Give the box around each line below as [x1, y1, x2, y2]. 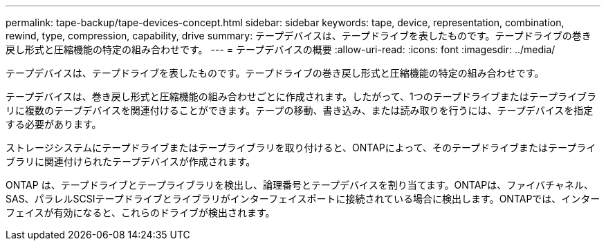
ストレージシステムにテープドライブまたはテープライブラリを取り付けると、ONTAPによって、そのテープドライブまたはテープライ [6, 142, 596, 153]
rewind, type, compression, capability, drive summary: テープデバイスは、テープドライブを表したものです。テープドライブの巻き [6, 30, 591, 41]
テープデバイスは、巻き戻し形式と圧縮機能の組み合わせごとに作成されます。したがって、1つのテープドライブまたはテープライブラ [6, 91, 596, 102]
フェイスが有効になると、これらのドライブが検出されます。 [6, 207, 275, 218]
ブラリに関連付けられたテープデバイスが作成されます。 [6, 155, 256, 167]
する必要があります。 [6, 118, 102, 130]
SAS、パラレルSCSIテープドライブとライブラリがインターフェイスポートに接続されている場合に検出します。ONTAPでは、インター [6, 193, 600, 205]
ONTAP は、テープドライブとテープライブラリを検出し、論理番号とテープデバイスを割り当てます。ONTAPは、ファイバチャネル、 [6, 179, 594, 191]
